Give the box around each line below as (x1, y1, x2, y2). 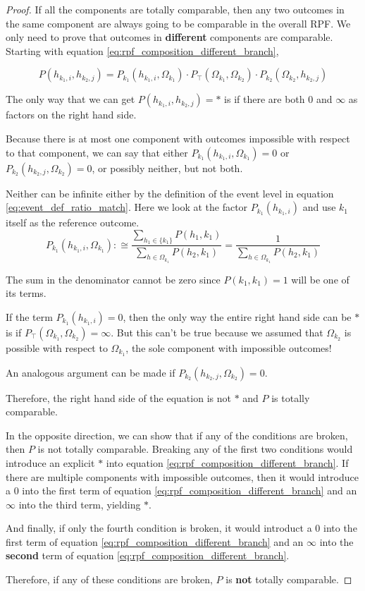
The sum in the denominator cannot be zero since (6, 272, 221, 286)
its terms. (6, 286, 47, 300)
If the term (6, 309, 53, 324)
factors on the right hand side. (6, 107, 137, 122)
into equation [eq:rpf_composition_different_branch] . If (106, 455, 349, 470)
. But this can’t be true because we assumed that (111, 324, 323, 339)
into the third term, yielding (18, 496, 141, 511)
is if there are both (224, 92, 305, 106)
